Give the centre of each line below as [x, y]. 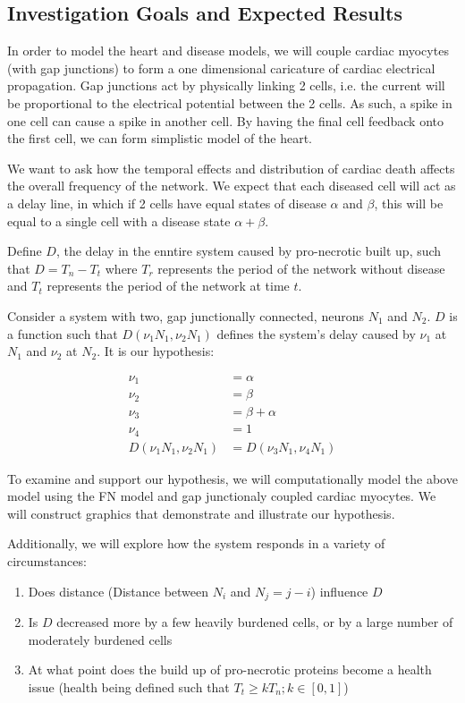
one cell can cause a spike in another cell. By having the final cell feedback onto [226, 120]
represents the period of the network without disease [301, 268]
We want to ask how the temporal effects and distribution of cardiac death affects [231, 168]
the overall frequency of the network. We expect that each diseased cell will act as [232, 186]
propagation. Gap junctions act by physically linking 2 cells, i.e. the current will [226, 85]
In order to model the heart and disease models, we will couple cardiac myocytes [228, 51]
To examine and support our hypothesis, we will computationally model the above [232, 478]
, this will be [409, 203]
